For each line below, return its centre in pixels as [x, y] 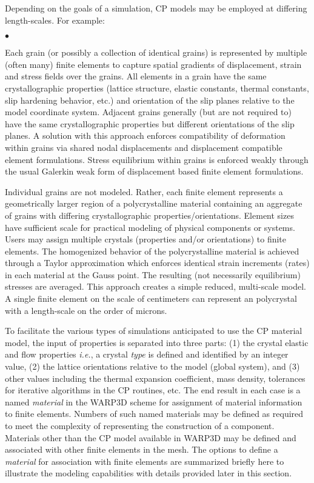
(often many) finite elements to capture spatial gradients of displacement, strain [153, 64]
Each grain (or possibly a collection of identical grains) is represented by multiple [156, 52]
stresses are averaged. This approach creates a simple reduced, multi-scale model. [155, 286]
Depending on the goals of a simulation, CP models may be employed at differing [156, 8]
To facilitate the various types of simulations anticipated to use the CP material [154, 331]
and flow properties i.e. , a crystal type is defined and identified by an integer [147, 354]
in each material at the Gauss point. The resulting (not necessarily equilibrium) [153, 274]
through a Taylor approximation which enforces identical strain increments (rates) [157, 263]
